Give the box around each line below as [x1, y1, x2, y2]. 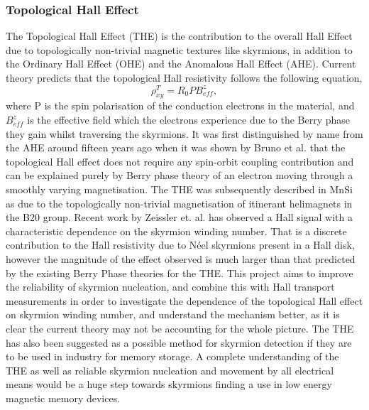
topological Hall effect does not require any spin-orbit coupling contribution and [6, 153, 354, 168]
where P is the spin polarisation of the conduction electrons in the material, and [6, 98, 355, 113]
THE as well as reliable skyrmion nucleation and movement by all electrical [6, 362, 334, 377]
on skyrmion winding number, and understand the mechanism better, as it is [6, 307, 340, 322]
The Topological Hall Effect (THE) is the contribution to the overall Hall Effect [6, 28, 353, 43]
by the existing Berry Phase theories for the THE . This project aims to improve [6, 265, 353, 280]
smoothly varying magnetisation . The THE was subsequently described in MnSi [6, 182, 353, 197]
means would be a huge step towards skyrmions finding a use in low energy [6, 377, 332, 392]
